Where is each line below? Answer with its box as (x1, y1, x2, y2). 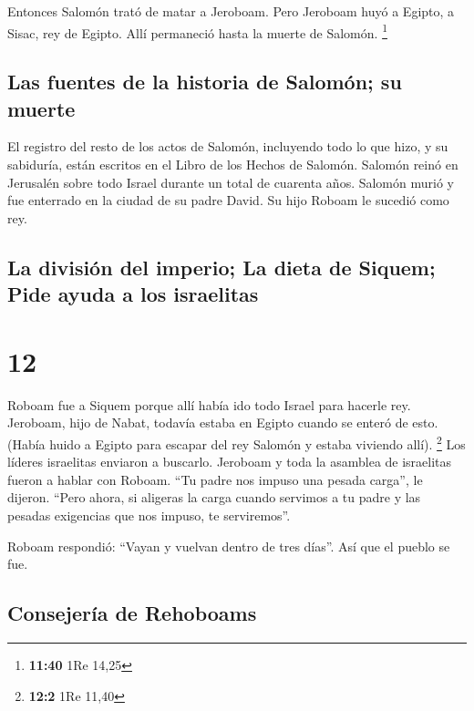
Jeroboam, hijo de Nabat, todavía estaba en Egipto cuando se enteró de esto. (7, 413, 438, 432)
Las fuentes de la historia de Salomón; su (7, 67, 402, 96)
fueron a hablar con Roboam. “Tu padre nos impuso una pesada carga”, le (7, 469, 423, 489)
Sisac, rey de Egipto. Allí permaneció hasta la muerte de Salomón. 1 (7, 20, 387, 42)
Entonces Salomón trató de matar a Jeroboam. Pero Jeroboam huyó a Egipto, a (7, 2, 455, 20)
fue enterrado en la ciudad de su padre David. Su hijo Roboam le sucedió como (7, 191, 449, 210)
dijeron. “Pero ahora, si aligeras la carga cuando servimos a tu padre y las (7, 488, 421, 507)
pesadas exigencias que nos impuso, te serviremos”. (7, 505, 291, 524)
